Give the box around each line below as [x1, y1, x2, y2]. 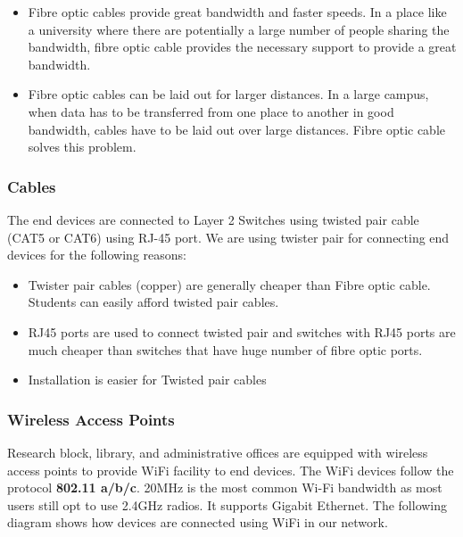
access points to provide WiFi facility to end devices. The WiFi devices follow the [7, 460, 454, 479]
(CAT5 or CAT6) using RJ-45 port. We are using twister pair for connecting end [7, 227, 450, 246]
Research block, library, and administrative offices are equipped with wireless [7, 442, 428, 461]
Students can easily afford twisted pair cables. [28, 293, 279, 311]
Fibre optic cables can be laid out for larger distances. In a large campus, [28, 85, 429, 103]
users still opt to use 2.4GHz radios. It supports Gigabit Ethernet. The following [7, 495, 448, 514]
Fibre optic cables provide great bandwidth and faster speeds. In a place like [28, 3, 447, 21]
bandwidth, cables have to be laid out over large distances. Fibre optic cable [28, 120, 446, 138]
